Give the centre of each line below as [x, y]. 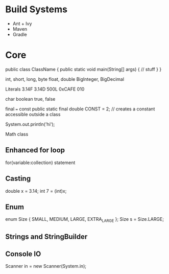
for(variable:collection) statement [40, 163]
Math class [17, 134]
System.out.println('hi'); [30, 124]
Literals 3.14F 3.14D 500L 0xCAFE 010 [45, 89]
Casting [18, 179]
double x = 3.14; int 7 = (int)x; [36, 191]
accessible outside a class [33, 114]
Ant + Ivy [22, 24]
